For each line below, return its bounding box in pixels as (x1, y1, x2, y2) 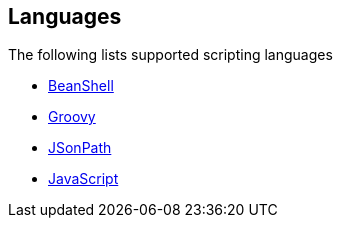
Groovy (48, 108, 96, 126)
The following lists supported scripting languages (8, 46, 333, 64)
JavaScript (48, 170, 119, 188)
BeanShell (48, 77, 114, 95)
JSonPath (48, 139, 112, 157)
